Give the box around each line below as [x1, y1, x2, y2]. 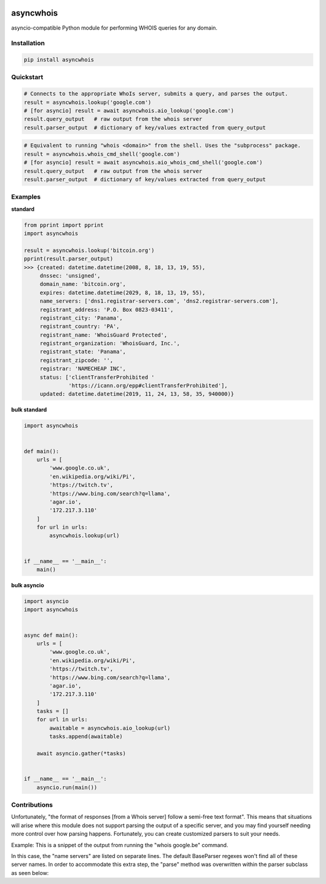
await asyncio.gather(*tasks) [36, 750, 126, 757]
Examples [11, 193, 41, 201]
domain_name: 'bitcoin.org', [39, 281, 126, 288]
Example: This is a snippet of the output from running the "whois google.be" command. [11, 841, 229, 848]
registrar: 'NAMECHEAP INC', [39, 366, 126, 372]
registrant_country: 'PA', [39, 323, 120, 330]
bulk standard [11, 406, 47, 413]
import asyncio [24, 598, 69, 605]
